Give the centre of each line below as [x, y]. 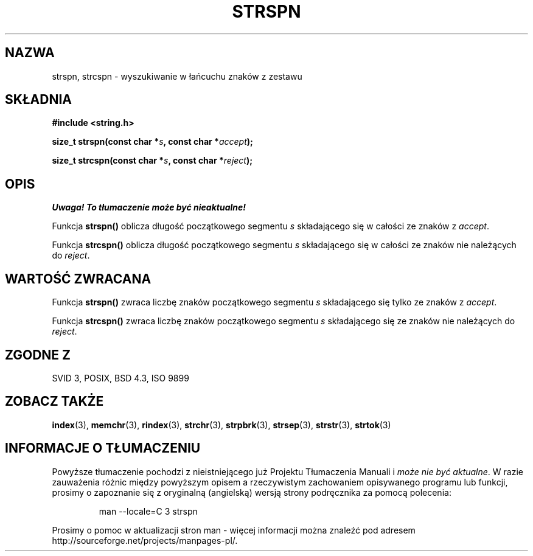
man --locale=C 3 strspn [148, 511]
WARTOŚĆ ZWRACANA [78, 279]
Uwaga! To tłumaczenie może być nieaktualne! [149, 207]
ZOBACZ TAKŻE [54, 401]
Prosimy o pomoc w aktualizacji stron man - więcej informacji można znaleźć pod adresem [234, 530]
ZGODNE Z [38, 355]
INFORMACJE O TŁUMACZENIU [103, 448]
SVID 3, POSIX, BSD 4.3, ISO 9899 [120, 378]
